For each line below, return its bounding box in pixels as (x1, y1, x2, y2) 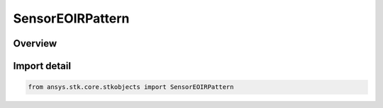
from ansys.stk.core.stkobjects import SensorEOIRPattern (28, 83, 234, 91)
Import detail (13, 60, 71, 72)
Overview (13, 37, 57, 49)
